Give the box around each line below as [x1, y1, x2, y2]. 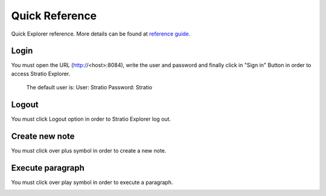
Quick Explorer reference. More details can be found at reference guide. [11, 30, 191, 37]
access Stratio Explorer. [11, 70, 71, 77]
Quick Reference [11, 9, 97, 22]
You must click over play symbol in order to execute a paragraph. [11, 179, 173, 186]
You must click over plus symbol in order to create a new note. [11, 147, 167, 154]
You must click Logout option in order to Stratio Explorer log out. [11, 115, 171, 123]
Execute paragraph [11, 163, 85, 173]
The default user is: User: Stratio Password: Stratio [26, 84, 153, 91]
